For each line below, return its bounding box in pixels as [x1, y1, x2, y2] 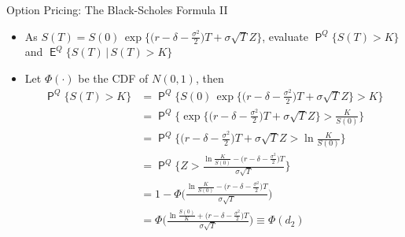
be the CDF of [78, 70, 149, 87]
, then [195, 70, 224, 87]
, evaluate [262, 28, 308, 44]
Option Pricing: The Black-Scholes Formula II [6, 2, 228, 17]
